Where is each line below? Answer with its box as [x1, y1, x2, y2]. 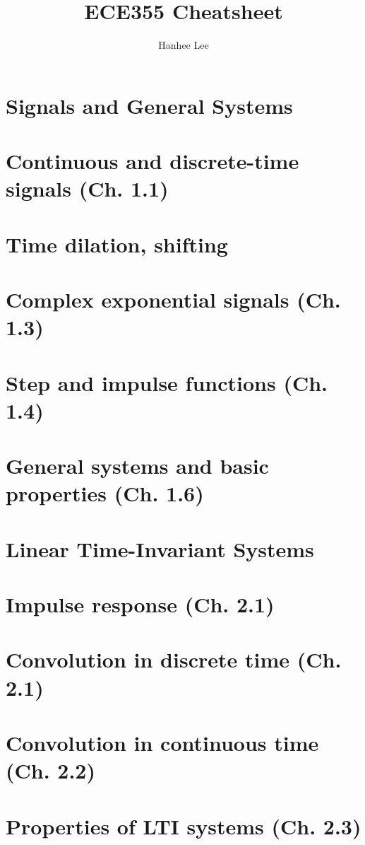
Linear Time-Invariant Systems [6, 534, 314, 563]
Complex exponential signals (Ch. [6, 285, 341, 314]
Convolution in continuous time [6, 728, 319, 757]
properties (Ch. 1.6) [6, 479, 204, 508]
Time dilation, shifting [6, 229, 228, 258]
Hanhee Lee [158, 37, 209, 52]
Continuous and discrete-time [6, 146, 299, 175]
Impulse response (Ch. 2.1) [6, 590, 275, 619]
